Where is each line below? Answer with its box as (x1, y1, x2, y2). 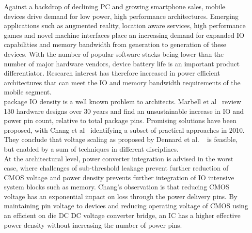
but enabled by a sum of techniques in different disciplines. (4, 143, 179, 154)
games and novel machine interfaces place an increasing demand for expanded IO (4, 30, 245, 40)
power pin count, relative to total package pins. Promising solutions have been (4, 115, 236, 125)
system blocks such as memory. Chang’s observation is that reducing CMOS (4, 182, 230, 192)
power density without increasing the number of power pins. (4, 219, 182, 230)
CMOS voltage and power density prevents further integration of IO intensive (4, 172, 234, 182)
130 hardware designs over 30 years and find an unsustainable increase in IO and (4, 106, 244, 116)
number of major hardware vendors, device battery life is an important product (4, 58, 240, 68)
